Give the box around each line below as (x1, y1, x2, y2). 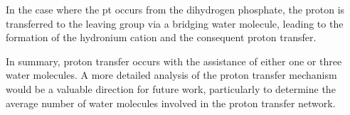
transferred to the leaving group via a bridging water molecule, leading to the (6, 16, 344, 31)
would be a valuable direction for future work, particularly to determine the (6, 81, 336, 96)
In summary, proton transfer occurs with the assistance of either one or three (6, 53, 342, 68)
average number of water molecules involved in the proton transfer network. (6, 95, 336, 110)
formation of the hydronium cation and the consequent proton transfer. (6, 30, 317, 45)
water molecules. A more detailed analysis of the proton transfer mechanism (6, 67, 337, 82)
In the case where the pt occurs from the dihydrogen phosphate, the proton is (6, 2, 345, 16)
